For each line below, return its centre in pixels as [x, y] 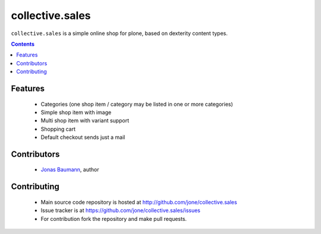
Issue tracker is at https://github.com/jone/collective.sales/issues [121, 210]
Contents [23, 44]
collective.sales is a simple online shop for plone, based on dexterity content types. [119, 33]
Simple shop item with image [76, 112]
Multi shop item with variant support [85, 121]
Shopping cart [58, 129]
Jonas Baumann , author [70, 170]
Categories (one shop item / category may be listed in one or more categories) [137, 104]
